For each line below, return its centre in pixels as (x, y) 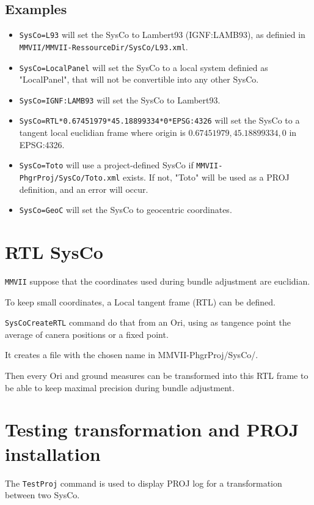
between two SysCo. (42, 495)
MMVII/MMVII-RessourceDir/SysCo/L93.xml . (104, 46)
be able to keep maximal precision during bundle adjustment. (120, 387)
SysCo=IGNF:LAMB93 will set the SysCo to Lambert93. (120, 99)
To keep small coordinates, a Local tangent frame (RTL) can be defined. (140, 301)
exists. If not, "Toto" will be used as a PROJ (206, 177)
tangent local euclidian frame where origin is (102, 133)
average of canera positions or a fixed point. (87, 334)
